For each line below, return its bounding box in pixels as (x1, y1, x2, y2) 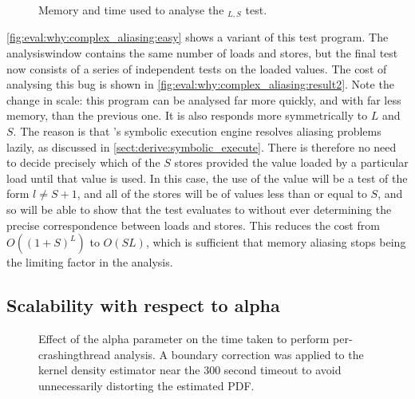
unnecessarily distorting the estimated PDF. (38, 377, 255, 393)
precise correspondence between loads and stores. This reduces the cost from (6, 216, 380, 233)
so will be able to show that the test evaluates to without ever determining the (6, 200, 392, 217)
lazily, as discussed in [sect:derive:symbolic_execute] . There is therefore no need (6, 138, 397, 155)
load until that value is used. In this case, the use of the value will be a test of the (6, 169, 408, 186)
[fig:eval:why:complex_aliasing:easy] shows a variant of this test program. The (6, 29, 389, 45)
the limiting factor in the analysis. (6, 254, 173, 271)
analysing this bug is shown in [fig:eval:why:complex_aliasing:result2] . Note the (6, 76, 394, 93)
